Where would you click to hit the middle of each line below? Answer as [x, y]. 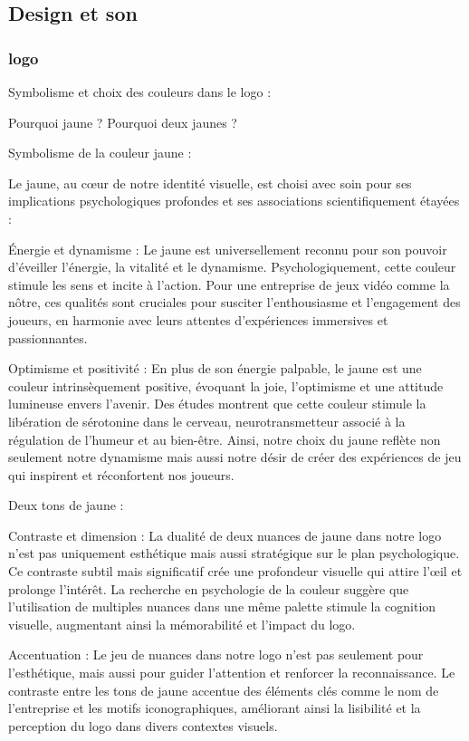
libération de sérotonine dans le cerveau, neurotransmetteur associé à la [207, 421]
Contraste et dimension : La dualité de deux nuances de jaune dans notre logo [225, 535]
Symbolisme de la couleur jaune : [100, 153]
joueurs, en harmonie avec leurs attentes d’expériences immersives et [198, 319]
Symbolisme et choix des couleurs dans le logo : [140, 91]
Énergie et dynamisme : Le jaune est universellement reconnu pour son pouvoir [228, 249]
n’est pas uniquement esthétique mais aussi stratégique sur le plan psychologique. [234, 553]
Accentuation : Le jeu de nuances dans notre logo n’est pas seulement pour [216, 654]
